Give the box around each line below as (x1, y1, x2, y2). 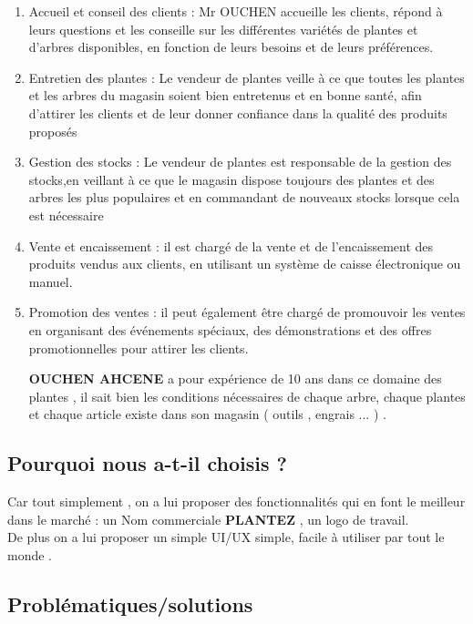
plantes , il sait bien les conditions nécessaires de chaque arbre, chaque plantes (28, 386, 466, 405)
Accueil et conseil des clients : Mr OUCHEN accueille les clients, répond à (28, 2, 443, 20)
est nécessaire (28, 205, 104, 224)
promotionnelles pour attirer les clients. (28, 338, 249, 357)
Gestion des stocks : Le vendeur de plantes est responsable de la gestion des (28, 152, 452, 171)
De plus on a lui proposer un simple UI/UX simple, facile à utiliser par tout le (7, 527, 445, 547)
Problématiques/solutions (7, 589, 253, 618)
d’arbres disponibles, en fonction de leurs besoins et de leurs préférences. (28, 37, 434, 56)
